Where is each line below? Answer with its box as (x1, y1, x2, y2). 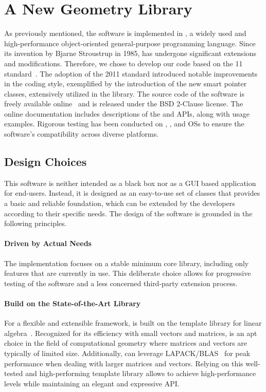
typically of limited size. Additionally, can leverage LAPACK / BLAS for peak (4, 347, 251, 358)
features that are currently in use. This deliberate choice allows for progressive (4, 268, 251, 278)
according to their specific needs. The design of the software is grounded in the (4, 208, 253, 218)
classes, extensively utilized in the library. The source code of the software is (4, 88, 244, 99)
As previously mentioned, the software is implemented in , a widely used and (4, 28, 246, 39)
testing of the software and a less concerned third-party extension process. (4, 277, 238, 288)
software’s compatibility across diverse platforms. (4, 128, 159, 139)
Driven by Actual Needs (4, 238, 92, 249)
